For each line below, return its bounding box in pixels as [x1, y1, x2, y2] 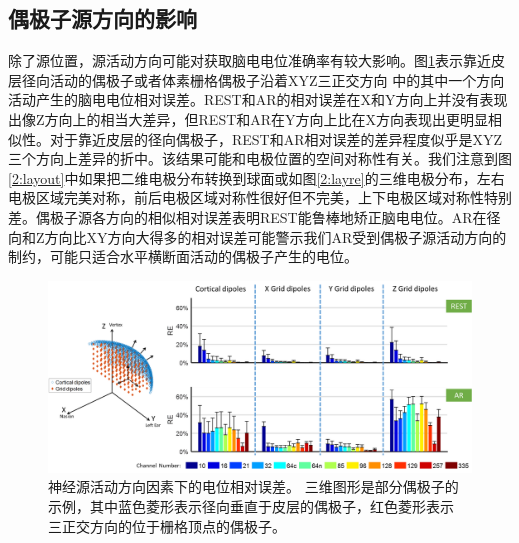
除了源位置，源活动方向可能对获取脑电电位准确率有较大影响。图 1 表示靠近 [8, 50, 491, 71]
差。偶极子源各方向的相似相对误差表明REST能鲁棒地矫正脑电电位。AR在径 [8, 206, 501, 227]
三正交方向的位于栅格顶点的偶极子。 [48, 515, 286, 536]
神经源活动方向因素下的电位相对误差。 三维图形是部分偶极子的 [48, 476, 459, 497]
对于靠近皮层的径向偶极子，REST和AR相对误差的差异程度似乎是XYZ [49, 128, 503, 149]
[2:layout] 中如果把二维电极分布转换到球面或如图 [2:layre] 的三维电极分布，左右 [8, 167, 505, 188]
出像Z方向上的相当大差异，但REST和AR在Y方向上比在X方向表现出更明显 [8, 108, 489, 129]
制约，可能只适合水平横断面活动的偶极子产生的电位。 [8, 246, 358, 267]
